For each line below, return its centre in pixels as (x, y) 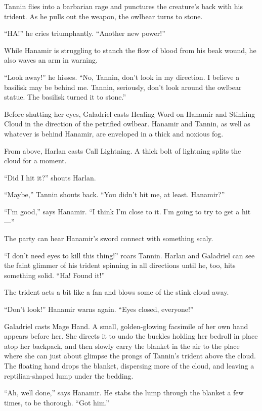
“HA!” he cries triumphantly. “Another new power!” (85, 33)
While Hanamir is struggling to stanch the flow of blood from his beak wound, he (130, 50)
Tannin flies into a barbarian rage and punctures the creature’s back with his (123, 6)
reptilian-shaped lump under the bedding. (69, 375)
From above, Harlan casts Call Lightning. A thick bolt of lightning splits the (123, 150)
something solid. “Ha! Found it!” (55, 275)
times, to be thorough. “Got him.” (57, 402)
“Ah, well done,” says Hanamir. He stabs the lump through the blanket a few (124, 393)
